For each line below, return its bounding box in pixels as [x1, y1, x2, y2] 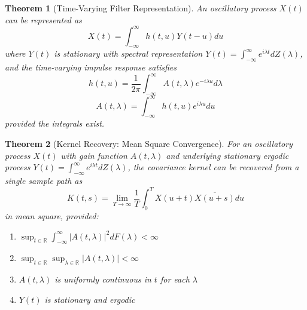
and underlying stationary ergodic [166, 149, 289, 161]
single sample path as [5, 174, 83, 187]
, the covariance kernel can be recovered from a [127, 161, 299, 173]
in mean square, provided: [5, 209, 99, 222]
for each [160, 273, 190, 286]
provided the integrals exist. [5, 117, 105, 130]
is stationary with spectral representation [54, 47, 203, 60]
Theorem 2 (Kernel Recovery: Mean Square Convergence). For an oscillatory [5, 137, 293, 150]
